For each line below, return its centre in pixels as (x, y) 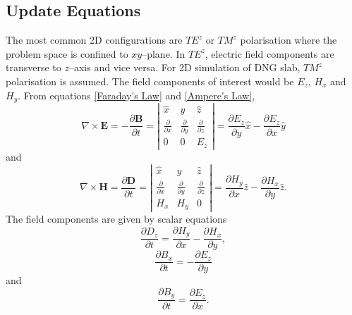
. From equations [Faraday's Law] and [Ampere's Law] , (136, 95)
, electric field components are (269, 53)
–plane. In (164, 53)
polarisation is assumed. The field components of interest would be (150, 81)
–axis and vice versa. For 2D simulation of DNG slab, (184, 67)
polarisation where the (289, 40)
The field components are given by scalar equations (116, 219)
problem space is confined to (67, 53)
